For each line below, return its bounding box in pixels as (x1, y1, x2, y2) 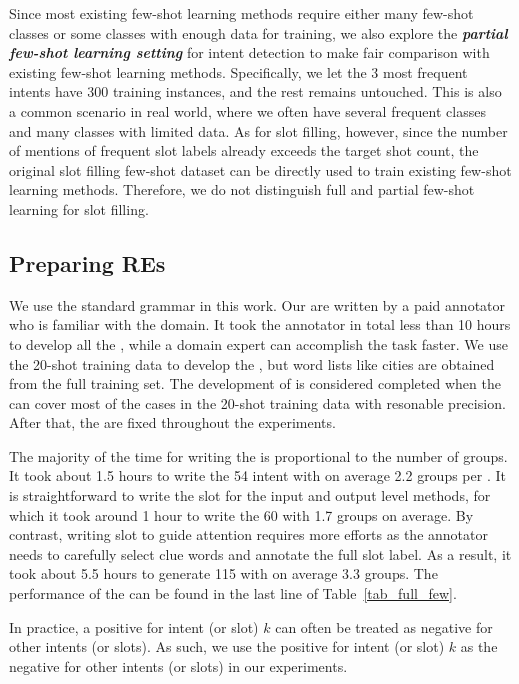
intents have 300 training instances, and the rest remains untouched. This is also (9, 81, 502, 102)
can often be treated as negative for (275, 616, 493, 637)
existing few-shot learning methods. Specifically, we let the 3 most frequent (9, 61, 468, 82)
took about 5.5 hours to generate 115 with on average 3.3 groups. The (9, 563, 438, 584)
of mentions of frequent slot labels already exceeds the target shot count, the (9, 140, 479, 161)
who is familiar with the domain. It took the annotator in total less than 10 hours (9, 314, 511, 335)
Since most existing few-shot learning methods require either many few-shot (9, 3, 474, 23)
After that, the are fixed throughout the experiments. (9, 412, 336, 433)
